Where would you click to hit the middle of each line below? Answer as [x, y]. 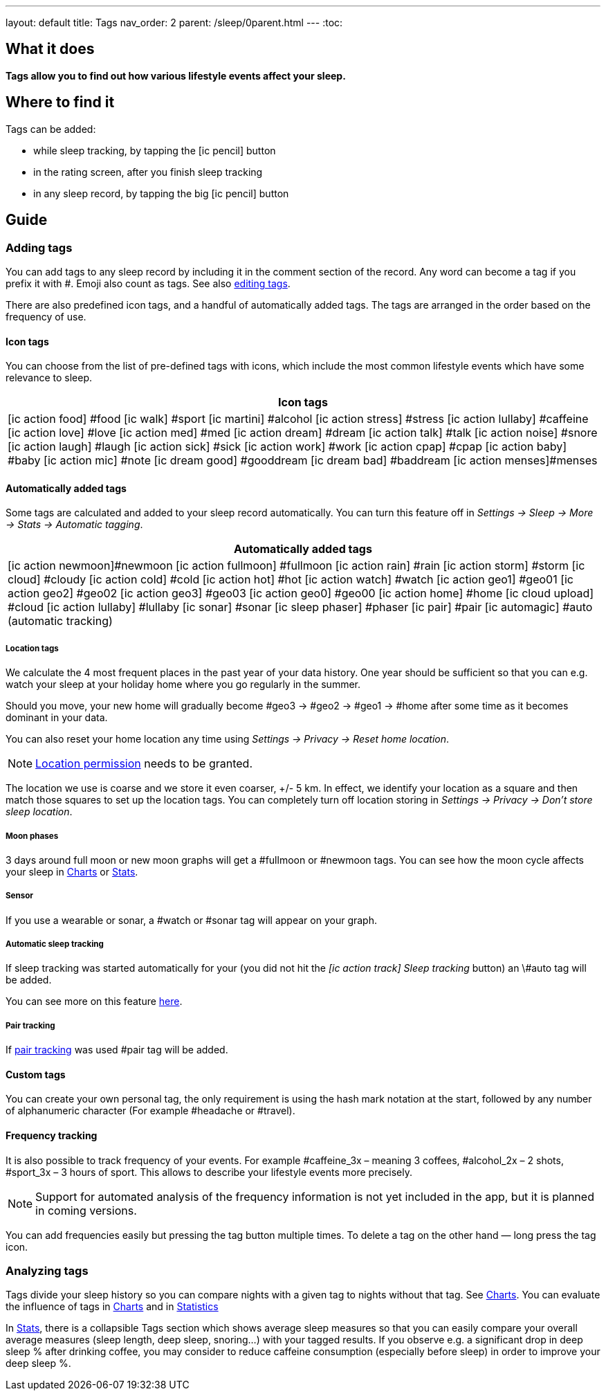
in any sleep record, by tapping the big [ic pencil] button [161, 193]
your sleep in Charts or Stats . [72, 871]
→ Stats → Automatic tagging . [74, 525]
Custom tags [36, 1074]
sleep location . [39, 812]
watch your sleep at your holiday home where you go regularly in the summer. [183, 685]
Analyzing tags [47, 1271]
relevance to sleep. [49, 378]
